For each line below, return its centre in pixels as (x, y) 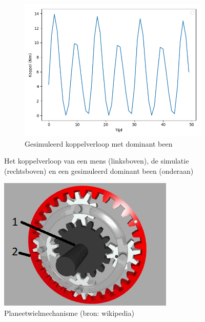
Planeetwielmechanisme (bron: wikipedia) (69, 313)
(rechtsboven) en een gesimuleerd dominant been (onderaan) (99, 170)
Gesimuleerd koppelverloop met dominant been (99, 143)
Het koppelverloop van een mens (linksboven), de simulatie (97, 161)
